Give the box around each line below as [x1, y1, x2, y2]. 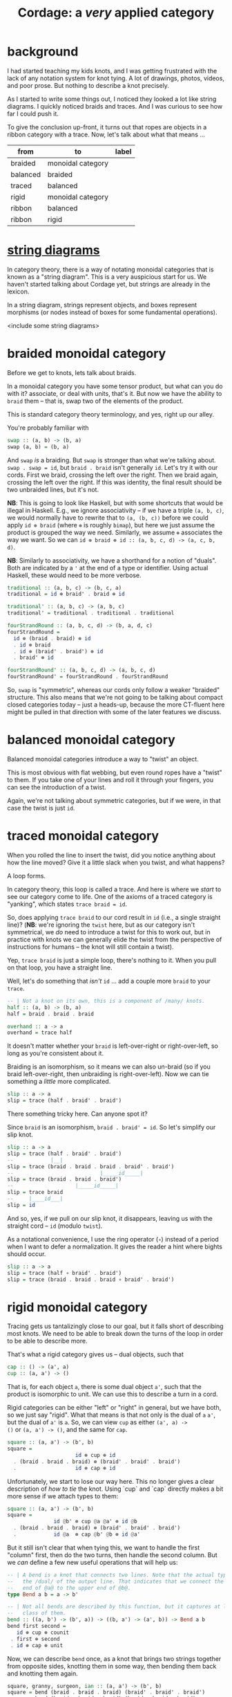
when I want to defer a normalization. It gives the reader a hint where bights [7, 1242, 223, 1251]
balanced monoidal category [7, 732, 176, 748]
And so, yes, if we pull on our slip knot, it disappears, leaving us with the [7, 1214, 213, 1222]
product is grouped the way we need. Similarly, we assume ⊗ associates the [7, 528, 223, 536]
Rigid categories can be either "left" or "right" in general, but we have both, [7, 1404, 222, 1412]
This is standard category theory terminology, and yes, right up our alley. [7, 410, 214, 418]
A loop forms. [7, 871, 46, 880]
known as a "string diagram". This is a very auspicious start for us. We [7, 272, 207, 281]
